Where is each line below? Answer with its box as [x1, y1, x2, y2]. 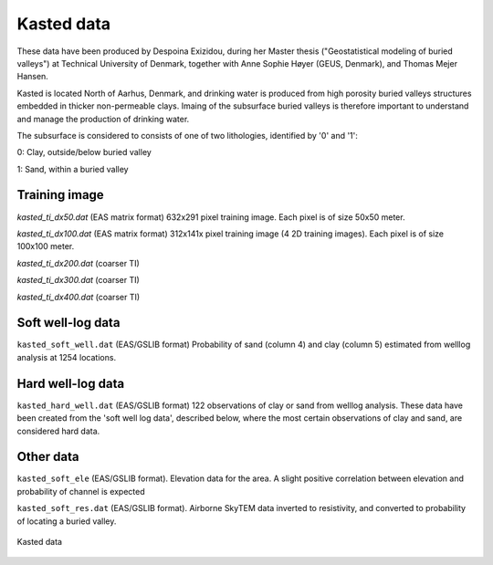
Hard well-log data [16, 375, 125, 392]
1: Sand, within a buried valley [16, 163, 129, 174]
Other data [16, 449, 79, 465]
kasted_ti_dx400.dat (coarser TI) [16, 291, 141, 302]
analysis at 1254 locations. [16, 351, 117, 362]
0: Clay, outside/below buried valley [16, 147, 152, 158]
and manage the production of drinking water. [16, 113, 190, 124]
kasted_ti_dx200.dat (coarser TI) [16, 257, 141, 268]
